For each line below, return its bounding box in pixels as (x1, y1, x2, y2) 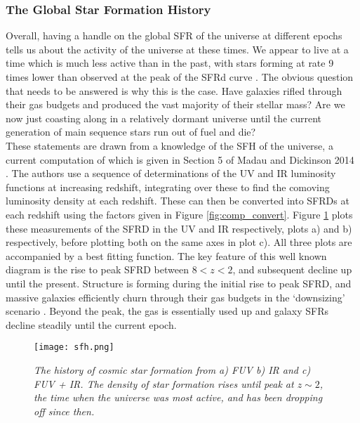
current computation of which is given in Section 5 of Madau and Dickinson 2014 (6, 152, 354, 167)
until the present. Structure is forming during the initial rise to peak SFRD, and (6, 275, 352, 290)
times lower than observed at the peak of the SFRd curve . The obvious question (6, 70, 354, 84)
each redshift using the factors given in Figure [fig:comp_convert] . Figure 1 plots (6, 207, 353, 221)
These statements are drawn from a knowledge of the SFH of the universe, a (6, 138, 333, 152)
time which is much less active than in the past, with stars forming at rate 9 (6, 56, 334, 70)
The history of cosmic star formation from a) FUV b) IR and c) (34, 362, 311, 377)
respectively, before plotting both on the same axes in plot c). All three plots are (6, 235, 352, 249)
